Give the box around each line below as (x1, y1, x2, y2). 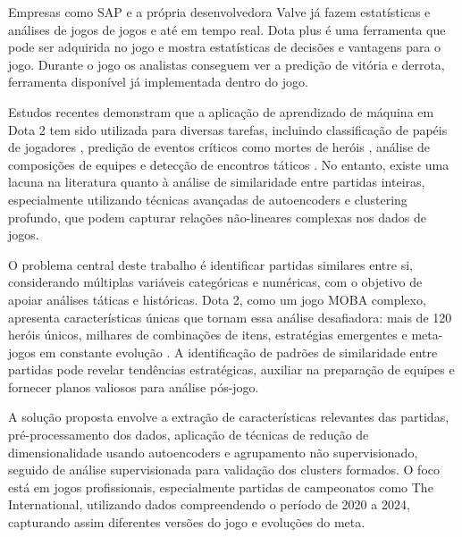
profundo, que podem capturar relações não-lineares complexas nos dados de (8, 207, 427, 226)
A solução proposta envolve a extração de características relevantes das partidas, (8, 407, 449, 426)
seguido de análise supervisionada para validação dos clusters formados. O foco (8, 460, 440, 479)
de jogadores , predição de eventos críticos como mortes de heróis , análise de (8, 138, 430, 156)
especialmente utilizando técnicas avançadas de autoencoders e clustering (8, 189, 407, 208)
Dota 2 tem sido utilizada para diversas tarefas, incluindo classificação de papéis (8, 120, 448, 138)
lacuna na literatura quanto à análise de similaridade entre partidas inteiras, (8, 172, 425, 191)
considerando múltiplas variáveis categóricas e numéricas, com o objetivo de (8, 273, 423, 291)
